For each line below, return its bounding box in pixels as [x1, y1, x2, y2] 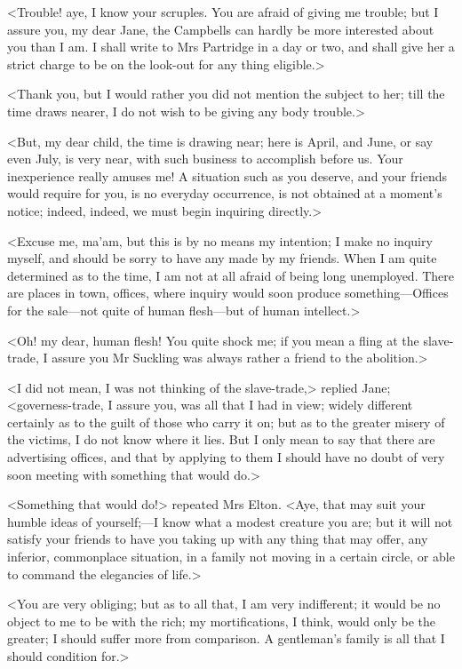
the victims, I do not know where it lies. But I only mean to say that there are [7, 430, 435, 449]
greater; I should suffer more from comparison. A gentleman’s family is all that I [7, 629, 445, 648]
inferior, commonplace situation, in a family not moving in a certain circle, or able [7, 547, 455, 566]
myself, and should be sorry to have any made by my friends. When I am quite [7, 249, 437, 267]
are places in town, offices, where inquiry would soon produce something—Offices [7, 283, 449, 302]
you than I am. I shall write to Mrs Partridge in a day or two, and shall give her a [7, 37, 455, 56]
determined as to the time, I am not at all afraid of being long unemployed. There [7, 266, 455, 284]
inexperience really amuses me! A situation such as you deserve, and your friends [7, 166, 447, 185]
